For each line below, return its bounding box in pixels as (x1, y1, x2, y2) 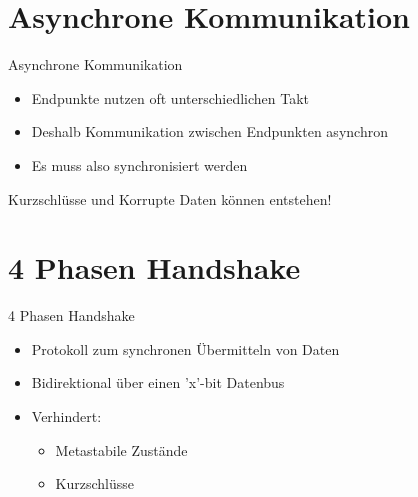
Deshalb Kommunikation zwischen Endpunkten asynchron (31, 121, 388, 142)
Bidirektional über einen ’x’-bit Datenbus (31, 372, 285, 393)
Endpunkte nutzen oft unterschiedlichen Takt (31, 87, 310, 108)
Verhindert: (31, 406, 102, 426)
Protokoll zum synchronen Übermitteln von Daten (31, 338, 340, 359)
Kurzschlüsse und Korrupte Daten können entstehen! (8, 188, 332, 209)
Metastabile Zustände (55, 439, 188, 460)
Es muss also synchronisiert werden (31, 154, 248, 175)
